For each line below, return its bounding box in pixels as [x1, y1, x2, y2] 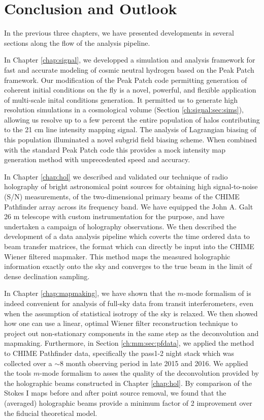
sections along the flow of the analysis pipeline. [4, 37, 150, 48]
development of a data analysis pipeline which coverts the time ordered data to [4, 231, 250, 242]
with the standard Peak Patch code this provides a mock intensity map [4, 144, 225, 155]
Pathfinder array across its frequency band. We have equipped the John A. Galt [4, 201, 253, 212]
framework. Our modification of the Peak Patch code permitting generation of [4, 74, 247, 85]
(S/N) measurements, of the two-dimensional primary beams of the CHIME [4, 191, 240, 202]
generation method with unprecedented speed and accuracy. [4, 154, 190, 165]
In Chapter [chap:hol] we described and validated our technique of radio [4, 171, 228, 182]
